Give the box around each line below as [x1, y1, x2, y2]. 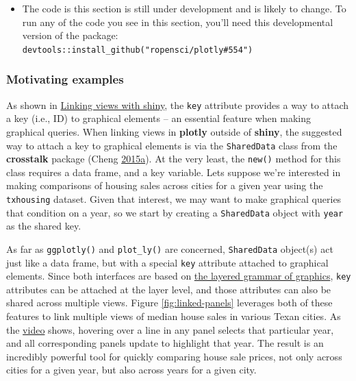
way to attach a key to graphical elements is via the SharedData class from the [6, 138, 338, 152]
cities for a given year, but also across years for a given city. [6, 362, 257, 377]
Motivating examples [6, 71, 124, 88]
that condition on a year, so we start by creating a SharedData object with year [6, 205, 344, 219]
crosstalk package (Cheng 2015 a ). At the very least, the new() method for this [6, 151, 341, 166]
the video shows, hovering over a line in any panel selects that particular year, [6, 322, 334, 336]
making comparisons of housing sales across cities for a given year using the [6, 178, 323, 193]
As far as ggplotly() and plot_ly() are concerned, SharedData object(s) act [6, 241, 333, 256]
